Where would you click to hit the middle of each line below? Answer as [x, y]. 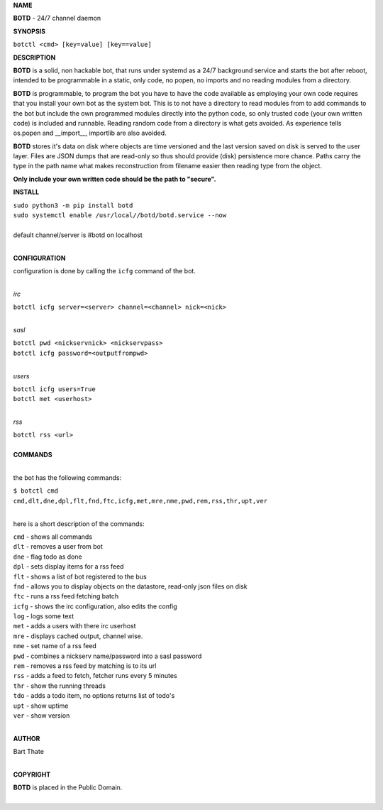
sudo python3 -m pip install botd [73, 205]
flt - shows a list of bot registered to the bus [80, 576]
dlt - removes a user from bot [58, 547]
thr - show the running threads [60, 686]
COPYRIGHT [32, 775]
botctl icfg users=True [54, 389]
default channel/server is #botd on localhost [78, 235]
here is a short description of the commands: [79, 524]
